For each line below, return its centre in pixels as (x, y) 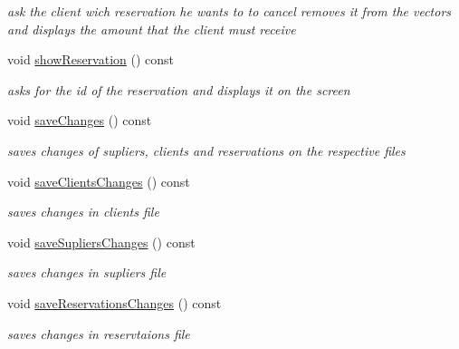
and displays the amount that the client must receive (152, 29)
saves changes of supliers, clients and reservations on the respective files (206, 150)
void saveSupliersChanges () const (101, 242)
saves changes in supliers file (87, 272)
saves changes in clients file (83, 212)
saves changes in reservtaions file (99, 333)
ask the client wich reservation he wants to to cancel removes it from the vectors (229, 11)
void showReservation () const (91, 59)
